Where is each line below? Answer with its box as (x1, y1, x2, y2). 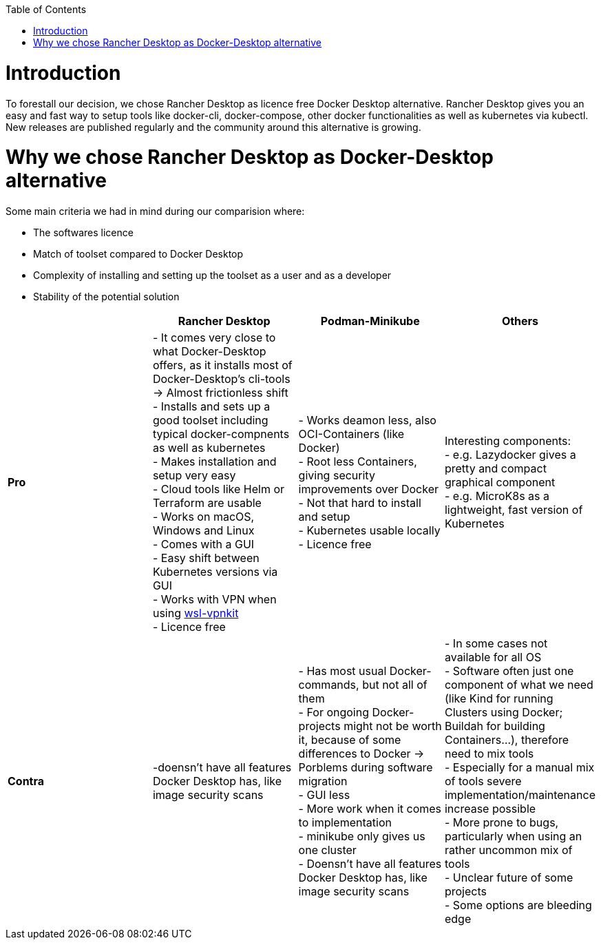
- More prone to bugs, (444, 816, 559, 829)
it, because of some (298, 733, 401, 747)
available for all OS (444, 650, 542, 664)
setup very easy (152, 468, 236, 482)
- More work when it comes (298, 802, 442, 816)
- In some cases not (444, 636, 548, 650)
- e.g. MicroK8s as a (444, 489, 550, 503)
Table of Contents (6, 3, 87, 15)
